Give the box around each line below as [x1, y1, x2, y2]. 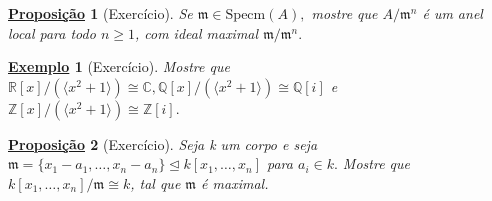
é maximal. [201, 172, 269, 193]
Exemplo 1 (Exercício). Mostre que [8, 56, 230, 77]
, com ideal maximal [134, 22, 259, 43]
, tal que [130, 172, 181, 193]
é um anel [422, 3, 483, 23]
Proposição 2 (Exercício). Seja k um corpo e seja [8, 133, 318, 154]
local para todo [8, 22, 96, 43]
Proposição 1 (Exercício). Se [8, 3, 193, 23]
